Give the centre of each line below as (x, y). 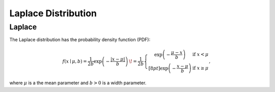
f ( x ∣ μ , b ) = (75, 61)
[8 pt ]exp (158, 68)
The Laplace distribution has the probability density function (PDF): (80, 40)
